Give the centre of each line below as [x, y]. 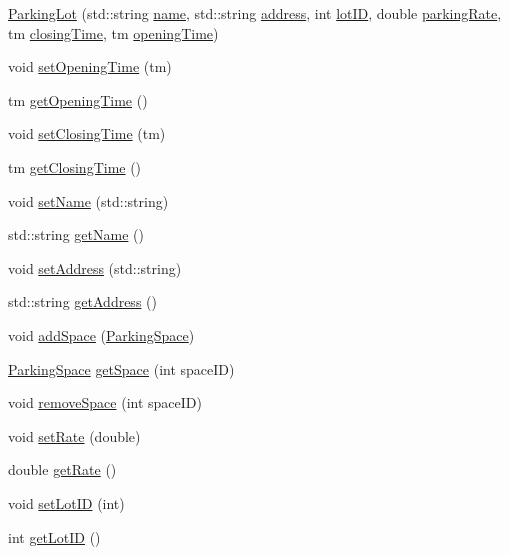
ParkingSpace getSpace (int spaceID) [121, 368]
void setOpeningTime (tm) [90, 66]
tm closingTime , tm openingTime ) [113, 32]
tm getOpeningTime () [78, 99]
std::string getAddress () [82, 301]
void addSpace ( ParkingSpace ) [101, 334]
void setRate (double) [74, 435]
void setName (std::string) [88, 200]
